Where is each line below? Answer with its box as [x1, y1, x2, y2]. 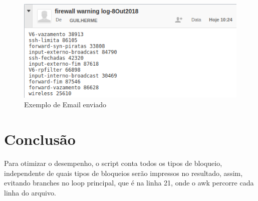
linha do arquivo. [4, 187, 56, 197]
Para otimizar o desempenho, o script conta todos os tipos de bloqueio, [4, 158, 222, 168]
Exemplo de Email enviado [24, 99, 107, 110]
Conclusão [4, 129, 76, 149]
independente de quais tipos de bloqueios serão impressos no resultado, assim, [4, 167, 243, 178]
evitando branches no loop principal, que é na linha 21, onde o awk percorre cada [4, 177, 254, 188]
